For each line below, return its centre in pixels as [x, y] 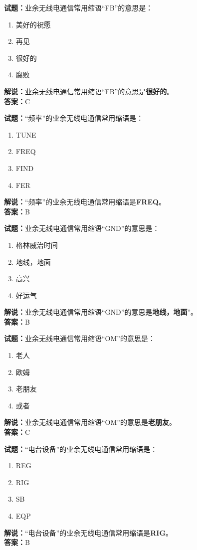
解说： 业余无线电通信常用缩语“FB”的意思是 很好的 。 [89, 91]
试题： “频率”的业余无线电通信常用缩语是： [74, 118]
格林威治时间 [37, 245]
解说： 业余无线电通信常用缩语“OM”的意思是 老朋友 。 [90, 422]
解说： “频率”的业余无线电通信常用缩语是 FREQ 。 [85, 202]
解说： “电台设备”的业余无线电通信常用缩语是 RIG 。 [89, 532]
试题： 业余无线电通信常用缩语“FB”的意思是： [79, 7]
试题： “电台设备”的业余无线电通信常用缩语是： [81, 449]
